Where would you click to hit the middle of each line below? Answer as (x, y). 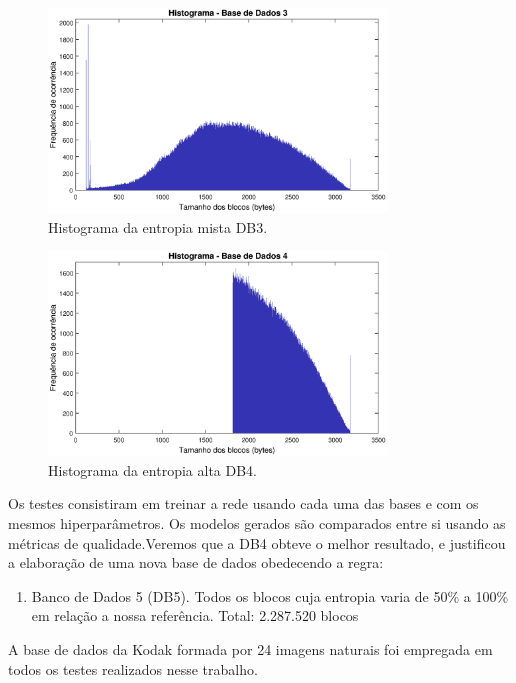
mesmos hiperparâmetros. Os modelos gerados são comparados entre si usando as (257, 523)
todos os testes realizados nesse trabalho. (133, 668)
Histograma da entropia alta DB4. (152, 469)
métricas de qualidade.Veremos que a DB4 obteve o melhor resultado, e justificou (257, 542)
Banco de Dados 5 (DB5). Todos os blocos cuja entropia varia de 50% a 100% (270, 595)
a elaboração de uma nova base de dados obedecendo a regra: (196, 562)
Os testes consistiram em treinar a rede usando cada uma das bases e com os (243, 503)
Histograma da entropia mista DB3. (158, 226)
